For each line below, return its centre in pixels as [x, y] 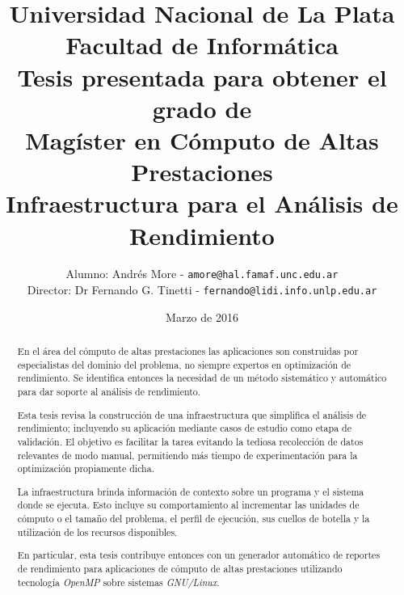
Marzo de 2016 [202, 316]
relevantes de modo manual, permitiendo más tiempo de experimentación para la [187, 455]
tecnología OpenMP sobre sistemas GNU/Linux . [118, 582]
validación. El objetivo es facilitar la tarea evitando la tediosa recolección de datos [190, 441]
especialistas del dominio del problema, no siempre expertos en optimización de [184, 364]
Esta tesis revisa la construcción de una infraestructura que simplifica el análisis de [192, 414]
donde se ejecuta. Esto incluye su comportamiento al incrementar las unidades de [188, 505]
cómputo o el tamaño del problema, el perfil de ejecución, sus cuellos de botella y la [194, 519]
